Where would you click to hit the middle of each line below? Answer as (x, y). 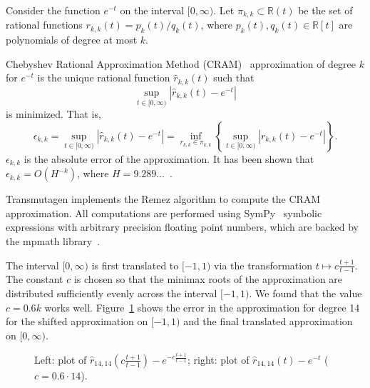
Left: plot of (61, 359)
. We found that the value (305, 293)
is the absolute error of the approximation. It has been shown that (169, 158)
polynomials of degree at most (72, 40)
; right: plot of (219, 359)
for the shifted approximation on (77, 321)
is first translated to (135, 265)
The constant (35, 279)
